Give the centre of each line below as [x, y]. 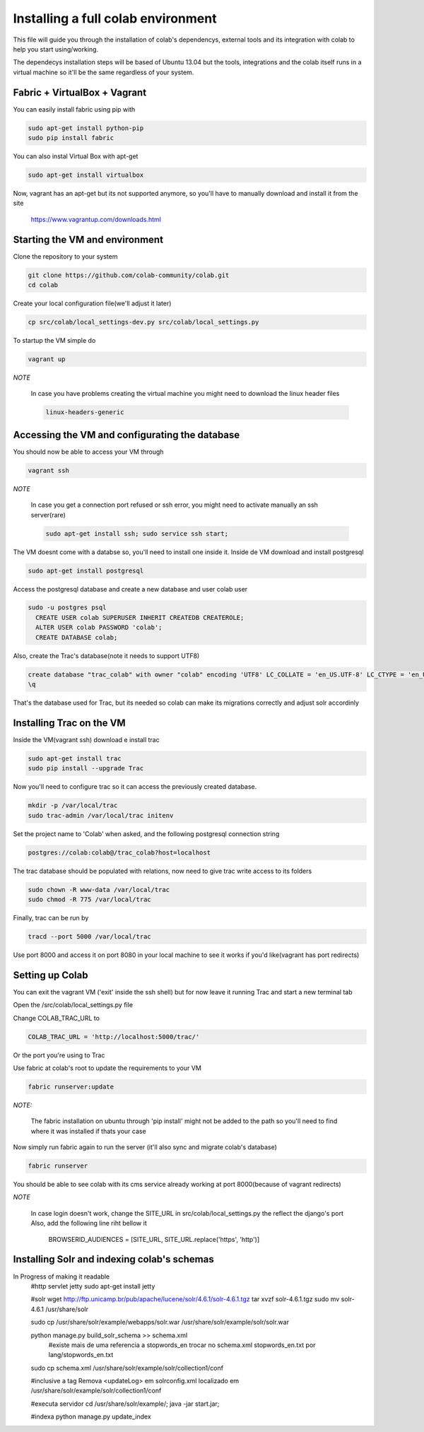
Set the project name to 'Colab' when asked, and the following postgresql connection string [146, 833]
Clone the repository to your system [65, 256]
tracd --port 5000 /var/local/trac [89, 936]
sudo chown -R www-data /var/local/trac [99, 890]
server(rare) [48, 515]
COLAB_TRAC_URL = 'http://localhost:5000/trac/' [114, 1037]
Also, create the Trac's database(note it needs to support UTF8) [106, 656]
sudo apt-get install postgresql [86, 570]
